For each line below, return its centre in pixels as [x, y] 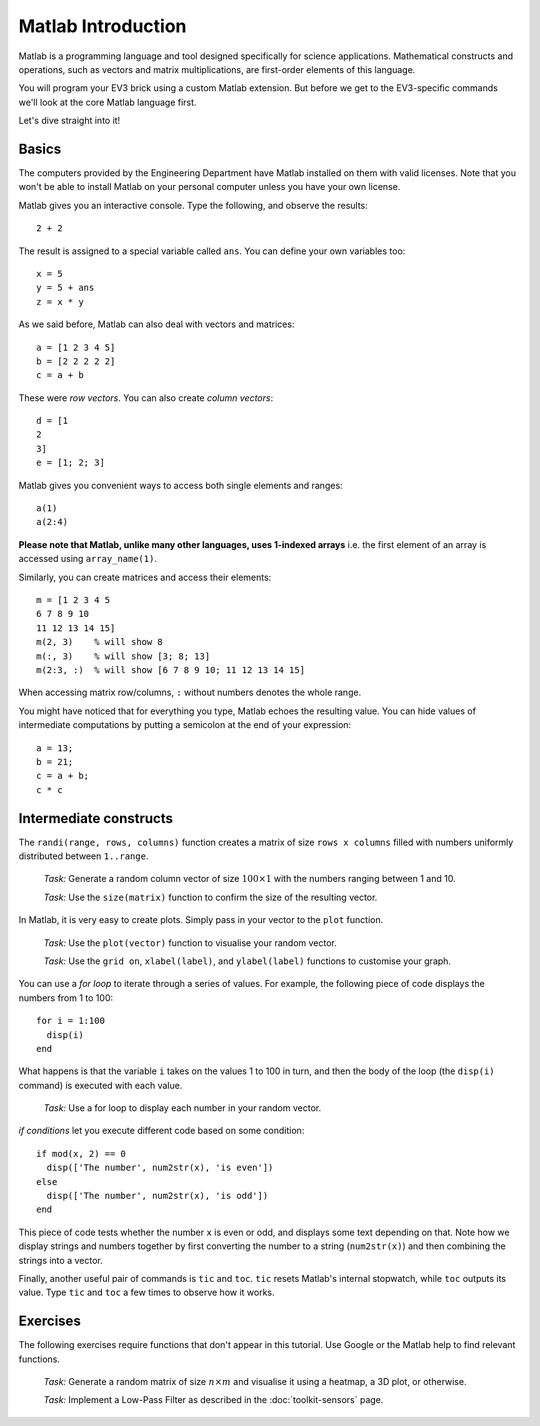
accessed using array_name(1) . [87, 559]
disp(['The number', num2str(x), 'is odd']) [157, 1196]
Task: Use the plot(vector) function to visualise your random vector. [190, 942]
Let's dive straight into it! [69, 121]
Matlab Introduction [102, 26]
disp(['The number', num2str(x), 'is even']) [160, 1168]
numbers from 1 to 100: [66, 997]
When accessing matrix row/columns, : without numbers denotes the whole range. [190, 692]
